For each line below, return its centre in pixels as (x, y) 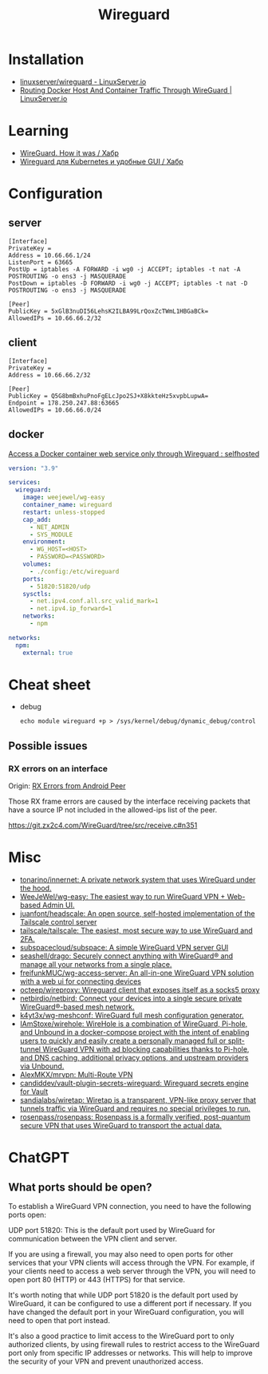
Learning (39, 131)
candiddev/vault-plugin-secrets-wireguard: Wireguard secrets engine (134, 1084)
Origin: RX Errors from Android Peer (67, 786)
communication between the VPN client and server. (93, 1239)
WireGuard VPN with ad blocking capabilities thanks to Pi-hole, (146, 1049)
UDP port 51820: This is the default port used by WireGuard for (112, 1230)
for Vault (34, 1092)
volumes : (37, 564)
